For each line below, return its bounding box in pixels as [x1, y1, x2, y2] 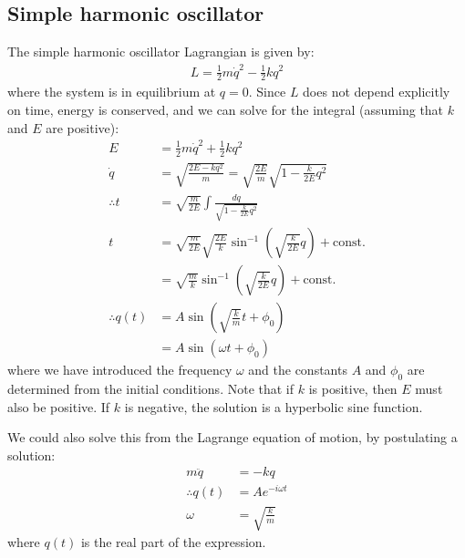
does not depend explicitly [303, 82, 450, 101]
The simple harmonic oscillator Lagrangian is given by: [7, 42, 315, 61]
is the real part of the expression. [80, 532, 266, 551]
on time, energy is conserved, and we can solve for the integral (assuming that [7, 99, 444, 119]
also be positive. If [7, 397, 110, 416]
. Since [248, 82, 286, 101]
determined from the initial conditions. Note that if [7, 378, 294, 398]
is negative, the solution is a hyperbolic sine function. [124, 397, 423, 416]
